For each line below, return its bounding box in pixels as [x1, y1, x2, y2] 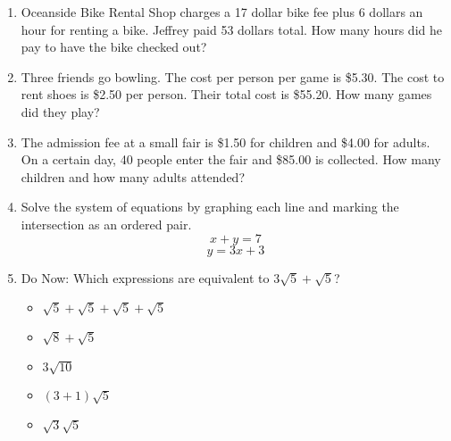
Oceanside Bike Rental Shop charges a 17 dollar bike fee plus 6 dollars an [21, 3, 423, 21]
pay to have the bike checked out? [21, 37, 207, 56]
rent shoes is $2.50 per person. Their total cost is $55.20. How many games [21, 85, 432, 104]
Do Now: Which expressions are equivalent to [21, 268, 270, 287]
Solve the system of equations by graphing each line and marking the [21, 197, 399, 216]
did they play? [21, 102, 100, 121]
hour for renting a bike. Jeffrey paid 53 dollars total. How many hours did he [21, 20, 442, 38]
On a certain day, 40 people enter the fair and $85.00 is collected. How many [21, 150, 441, 169]
